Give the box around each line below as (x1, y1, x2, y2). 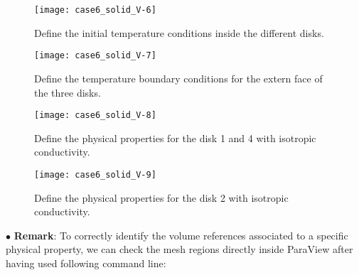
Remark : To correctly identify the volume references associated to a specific (14, 227, 348, 242)
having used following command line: (6, 255, 166, 270)
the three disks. (34, 85, 101, 99)
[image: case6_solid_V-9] (34, 169, 156, 180)
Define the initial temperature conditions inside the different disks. (34, 25, 324, 40)
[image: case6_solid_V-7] (34, 50, 156, 61)
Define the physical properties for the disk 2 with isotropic (34, 190, 289, 205)
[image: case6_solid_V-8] (34, 110, 156, 121)
